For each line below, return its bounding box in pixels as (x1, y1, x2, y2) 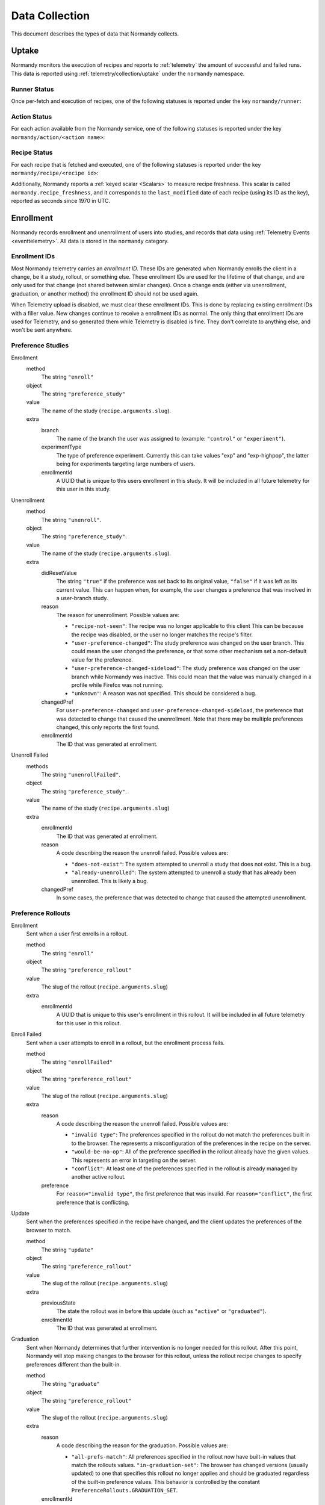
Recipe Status (11, 148, 53, 157)
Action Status (11, 112, 52, 120)
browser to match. (26, 1226, 72, 1233)
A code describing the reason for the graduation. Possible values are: (56, 1442, 229, 1449)
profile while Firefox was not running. (71, 681, 164, 689)
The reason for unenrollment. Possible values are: (56, 611, 180, 618)
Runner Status (11, 85, 54, 93)
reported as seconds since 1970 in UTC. (11, 197, 111, 205)
